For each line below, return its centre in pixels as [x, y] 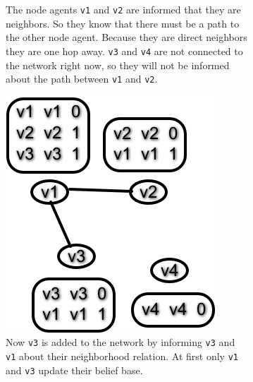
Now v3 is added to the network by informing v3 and [121, 342]
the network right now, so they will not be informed [118, 65]
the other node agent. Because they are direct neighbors [126, 37]
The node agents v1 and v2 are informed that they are [123, 9]
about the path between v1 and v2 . [82, 79]
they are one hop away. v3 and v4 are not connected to [124, 50]
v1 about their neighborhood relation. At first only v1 [122, 356]
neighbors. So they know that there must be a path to [123, 23]
